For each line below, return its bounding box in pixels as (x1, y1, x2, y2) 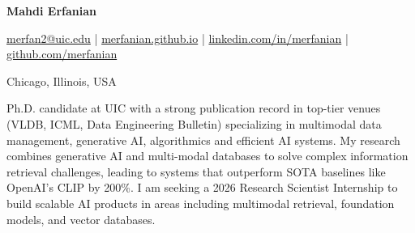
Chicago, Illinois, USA (6, 72, 117, 89)
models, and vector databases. (6, 210, 156, 227)
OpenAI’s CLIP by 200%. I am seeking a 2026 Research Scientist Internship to (6, 179, 398, 196)
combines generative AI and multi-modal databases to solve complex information (6, 147, 409, 164)
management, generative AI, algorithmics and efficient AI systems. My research (6, 131, 400, 148)
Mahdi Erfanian (6, 2, 96, 19)
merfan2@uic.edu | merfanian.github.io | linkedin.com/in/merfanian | (6, 29, 349, 46)
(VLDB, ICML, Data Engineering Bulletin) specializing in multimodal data (6, 115, 382, 132)
